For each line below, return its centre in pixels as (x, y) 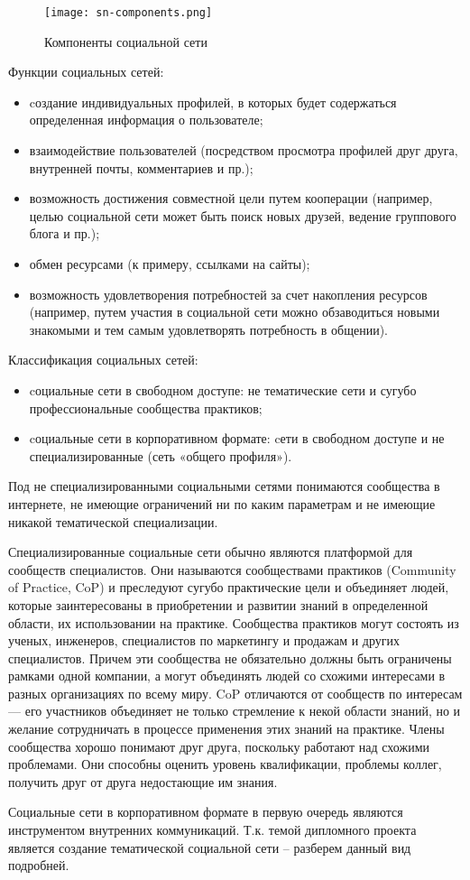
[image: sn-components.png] (129, 13)
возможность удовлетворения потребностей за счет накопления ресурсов (228, 294)
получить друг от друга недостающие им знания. (143, 781)
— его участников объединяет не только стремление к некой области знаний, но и (235, 711)
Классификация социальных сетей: (103, 360)
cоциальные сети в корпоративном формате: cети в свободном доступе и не (237, 438)
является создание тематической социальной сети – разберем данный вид (210, 847)
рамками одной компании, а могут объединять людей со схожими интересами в (227, 676)
